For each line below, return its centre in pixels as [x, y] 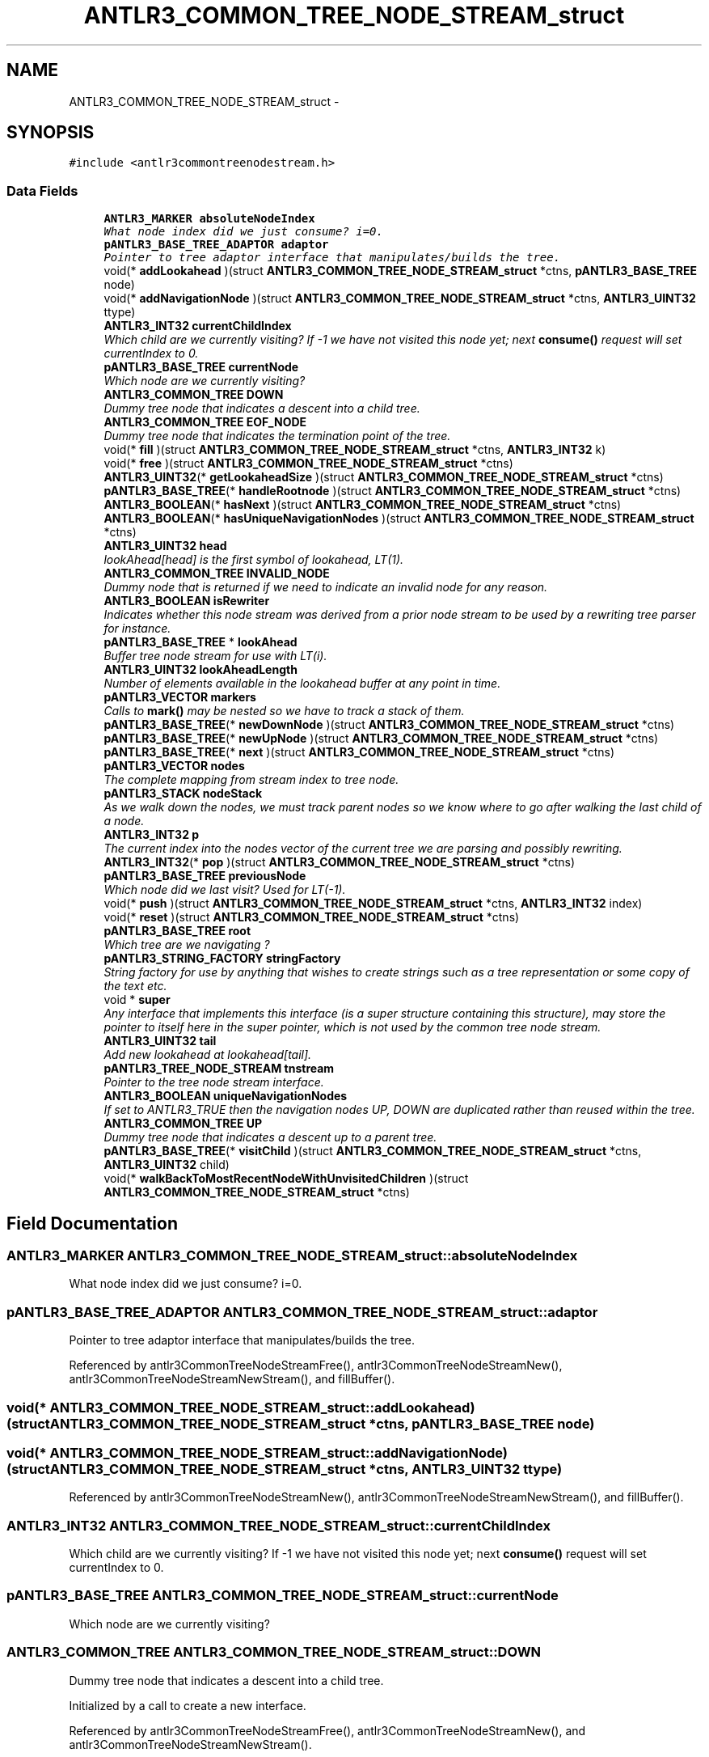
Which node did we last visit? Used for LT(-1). [225, 890]
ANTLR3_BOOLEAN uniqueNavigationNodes [226, 1096]
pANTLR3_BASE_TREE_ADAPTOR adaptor [216, 245]
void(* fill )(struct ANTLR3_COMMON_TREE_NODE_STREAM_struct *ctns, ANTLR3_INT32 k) [355, 450]
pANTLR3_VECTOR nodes [174, 766]
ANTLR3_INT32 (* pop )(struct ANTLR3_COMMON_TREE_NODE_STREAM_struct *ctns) [339, 862]
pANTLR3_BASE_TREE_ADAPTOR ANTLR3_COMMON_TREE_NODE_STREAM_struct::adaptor [302, 1312]
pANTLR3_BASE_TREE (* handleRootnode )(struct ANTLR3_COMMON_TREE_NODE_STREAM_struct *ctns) [392, 491]
